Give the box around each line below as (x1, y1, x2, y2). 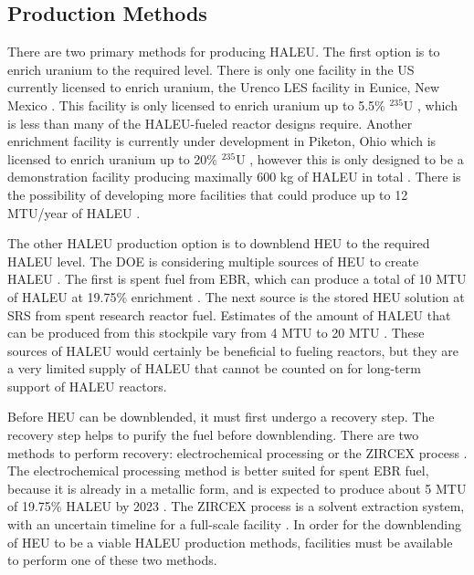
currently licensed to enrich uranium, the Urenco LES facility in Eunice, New (7, 78, 439, 97)
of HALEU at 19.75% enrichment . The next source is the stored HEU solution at (7, 287, 465, 306)
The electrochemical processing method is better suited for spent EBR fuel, (7, 461, 429, 480)
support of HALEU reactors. (7, 376, 167, 395)
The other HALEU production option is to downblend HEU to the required (7, 234, 430, 253)
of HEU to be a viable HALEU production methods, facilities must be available (7, 532, 453, 551)
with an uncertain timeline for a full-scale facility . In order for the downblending (7, 515, 461, 534)
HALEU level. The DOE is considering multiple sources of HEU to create (7, 251, 419, 270)
